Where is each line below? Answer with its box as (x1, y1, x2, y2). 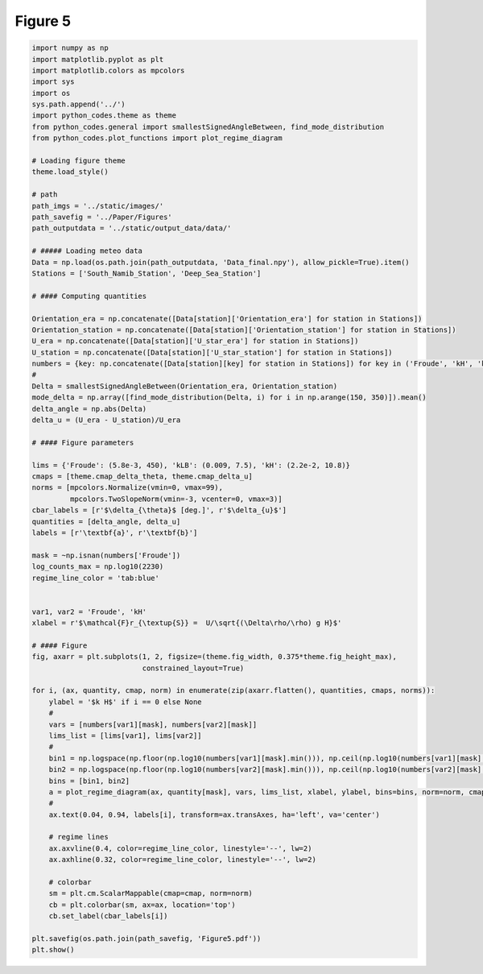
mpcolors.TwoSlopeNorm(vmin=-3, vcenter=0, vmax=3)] (69, 494, 283, 504)
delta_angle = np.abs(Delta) (31, 404, 147, 413)
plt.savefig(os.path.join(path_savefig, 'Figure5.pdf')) (31, 935, 262, 943)
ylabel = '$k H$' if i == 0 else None (48, 697, 202, 707)
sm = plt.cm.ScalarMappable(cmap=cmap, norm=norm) (48, 889, 253, 898)
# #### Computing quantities (31, 291, 147, 300)
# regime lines (48, 832, 109, 842)
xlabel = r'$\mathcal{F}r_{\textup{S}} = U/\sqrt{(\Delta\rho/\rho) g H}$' (31, 619, 342, 628)
